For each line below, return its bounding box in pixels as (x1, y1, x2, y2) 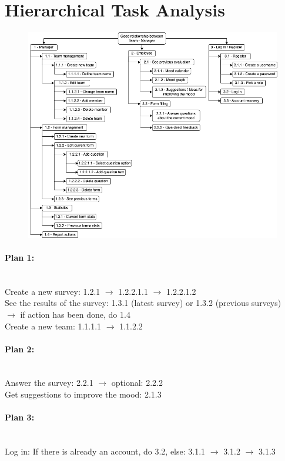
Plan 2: (5, 342, 35, 355)
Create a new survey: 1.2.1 (5, 285, 100, 297)
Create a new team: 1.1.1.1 (5, 319, 102, 332)
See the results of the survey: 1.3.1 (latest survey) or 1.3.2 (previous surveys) (5, 297, 281, 309)
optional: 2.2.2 (111, 376, 163, 389)
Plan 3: (5, 411, 35, 423)
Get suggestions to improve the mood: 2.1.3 (5, 388, 162, 401)
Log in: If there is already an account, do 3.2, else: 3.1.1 (5, 445, 206, 457)
